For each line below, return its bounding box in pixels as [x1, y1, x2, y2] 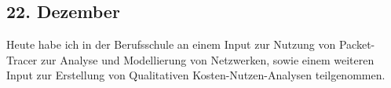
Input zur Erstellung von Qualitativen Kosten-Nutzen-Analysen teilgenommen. [6, 67, 386, 83]
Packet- [338, 36, 375, 53]
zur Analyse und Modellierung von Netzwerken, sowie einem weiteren [41, 51, 375, 68]
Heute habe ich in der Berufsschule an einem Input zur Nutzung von [6, 36, 336, 53]
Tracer [6, 51, 38, 68]
